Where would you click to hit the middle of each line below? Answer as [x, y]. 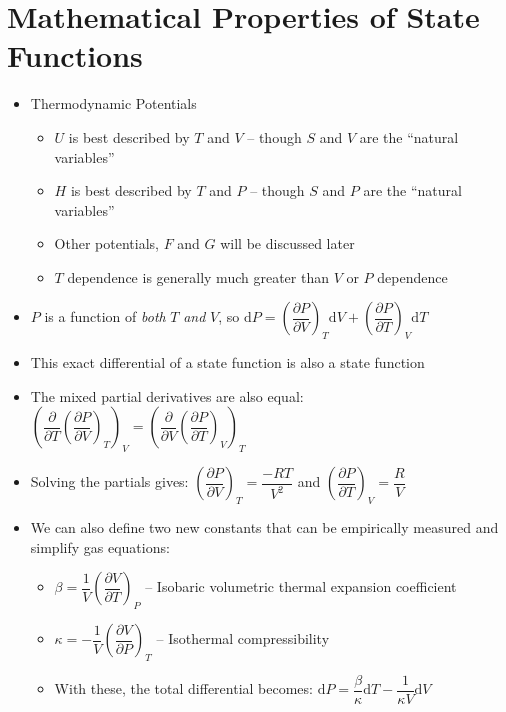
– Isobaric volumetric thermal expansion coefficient [301, 586]
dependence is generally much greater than [198, 276]
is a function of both [105, 316]
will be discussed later [287, 243]
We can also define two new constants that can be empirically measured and [264, 527]
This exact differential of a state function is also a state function [227, 362]
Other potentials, [106, 243]
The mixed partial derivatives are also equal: [167, 395]
